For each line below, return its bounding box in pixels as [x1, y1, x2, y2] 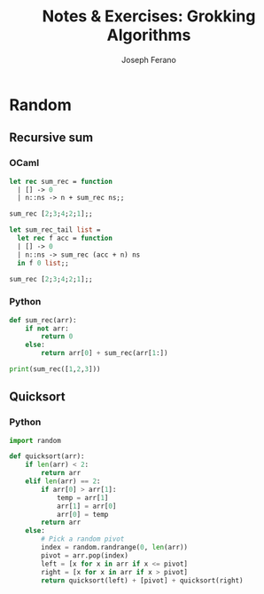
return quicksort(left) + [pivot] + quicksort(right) [41, 575, 244, 585]
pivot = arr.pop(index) [41, 550, 128, 560]
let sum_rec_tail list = [9, 226, 101, 234]
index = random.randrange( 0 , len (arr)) [41, 543, 189, 552]
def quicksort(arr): [9, 452, 86, 461]
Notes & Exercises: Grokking [42, 6, 256, 27]
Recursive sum [9, 131, 94, 146]
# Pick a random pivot [41, 535, 125, 543]
